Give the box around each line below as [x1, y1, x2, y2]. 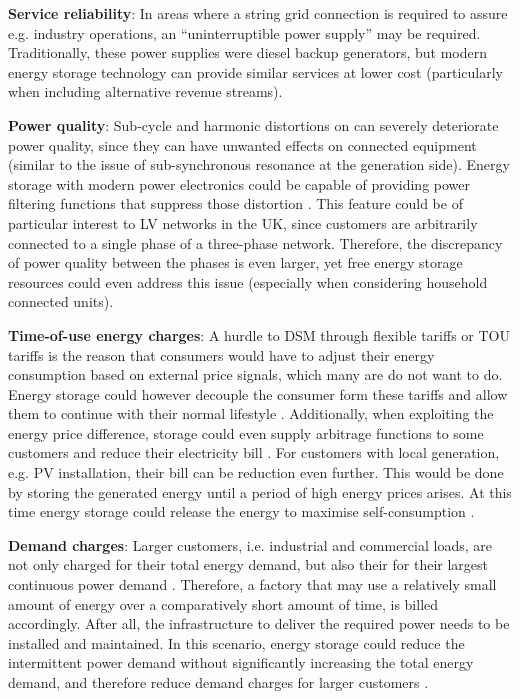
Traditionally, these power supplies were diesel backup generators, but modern [8, 42, 487, 63]
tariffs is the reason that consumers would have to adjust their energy [8, 344, 435, 365]
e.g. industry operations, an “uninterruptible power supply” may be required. [8, 22, 481, 43]
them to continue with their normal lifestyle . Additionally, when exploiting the [8, 403, 494, 424]
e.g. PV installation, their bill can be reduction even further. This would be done [8, 462, 504, 483]
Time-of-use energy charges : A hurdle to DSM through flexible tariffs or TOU [8, 324, 510, 345]
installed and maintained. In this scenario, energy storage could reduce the [8, 632, 465, 653]
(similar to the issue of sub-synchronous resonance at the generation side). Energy [8, 154, 510, 175]
